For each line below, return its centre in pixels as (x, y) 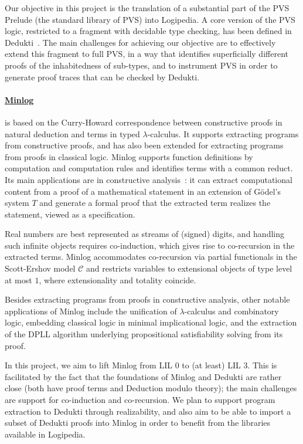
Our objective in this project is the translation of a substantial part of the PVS (147, 8)
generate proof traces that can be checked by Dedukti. (102, 77)
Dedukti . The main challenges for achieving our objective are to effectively (140, 42)
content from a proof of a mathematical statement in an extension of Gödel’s (143, 191)
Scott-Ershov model (40, 268)
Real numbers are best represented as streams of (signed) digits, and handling (144, 234)
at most (18, 279)
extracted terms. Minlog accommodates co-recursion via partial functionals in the (151, 257)
